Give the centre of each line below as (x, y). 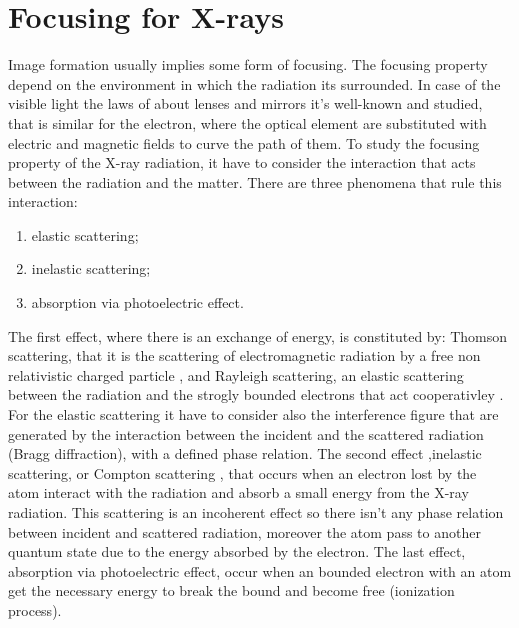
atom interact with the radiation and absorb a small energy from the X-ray (238, 492)
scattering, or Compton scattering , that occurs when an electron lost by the (242, 472)
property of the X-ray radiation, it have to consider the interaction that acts (242, 162)
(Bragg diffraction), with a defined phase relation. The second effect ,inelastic (245, 453)
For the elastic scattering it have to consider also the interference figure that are (253, 414)
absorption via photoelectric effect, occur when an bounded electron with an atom (260, 570)
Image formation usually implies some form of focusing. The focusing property (248, 64)
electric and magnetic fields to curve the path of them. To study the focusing (244, 142)
